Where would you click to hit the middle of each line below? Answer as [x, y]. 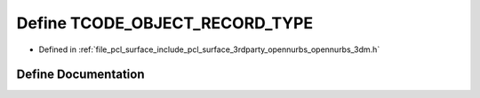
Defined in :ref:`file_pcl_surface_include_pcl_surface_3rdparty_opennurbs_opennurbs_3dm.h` [209, 49]
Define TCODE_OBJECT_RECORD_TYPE [165, 23]
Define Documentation [80, 75]
